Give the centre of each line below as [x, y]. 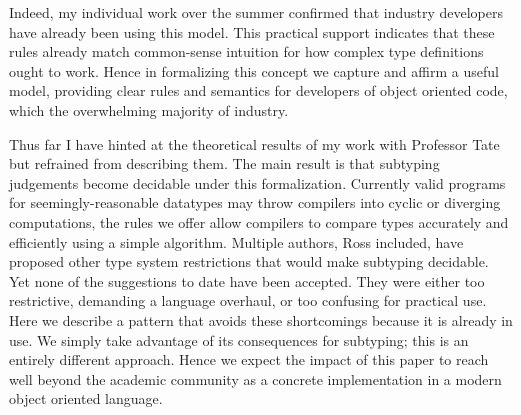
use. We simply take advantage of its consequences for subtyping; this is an [239, 339]
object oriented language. [86, 398]
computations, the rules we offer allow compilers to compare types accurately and [259, 221]
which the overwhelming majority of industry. [149, 109]
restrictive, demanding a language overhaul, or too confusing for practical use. [248, 300]
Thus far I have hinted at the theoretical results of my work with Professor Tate [254, 143]
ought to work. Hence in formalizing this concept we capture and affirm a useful [254, 70]
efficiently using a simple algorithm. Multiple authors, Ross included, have [236, 241]
